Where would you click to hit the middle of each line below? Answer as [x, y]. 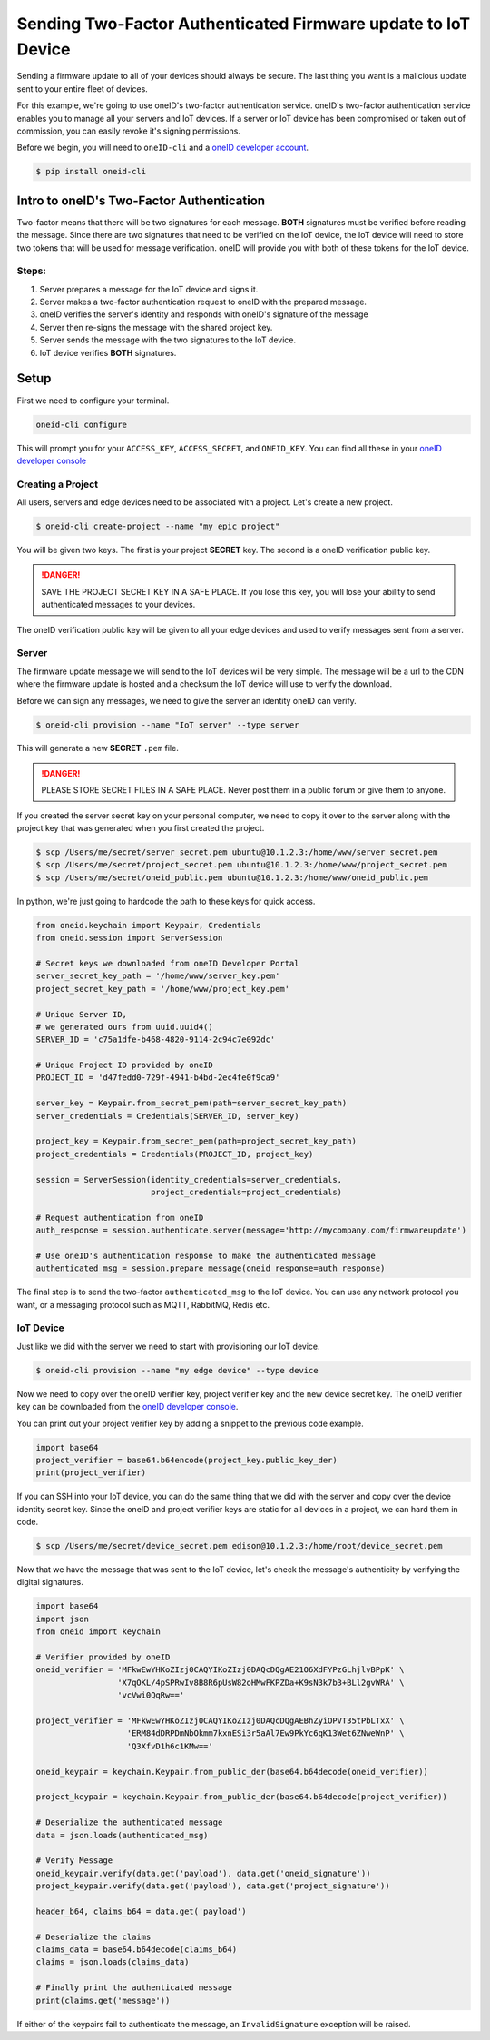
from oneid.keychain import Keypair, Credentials [148, 925]
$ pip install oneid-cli [91, 172]
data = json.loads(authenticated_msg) [122, 1835]
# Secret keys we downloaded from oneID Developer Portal [167, 963]
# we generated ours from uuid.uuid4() [124, 1027]
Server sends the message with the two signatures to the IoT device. [168, 340]
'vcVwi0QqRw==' [151, 1695]
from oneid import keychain [98, 1632]
